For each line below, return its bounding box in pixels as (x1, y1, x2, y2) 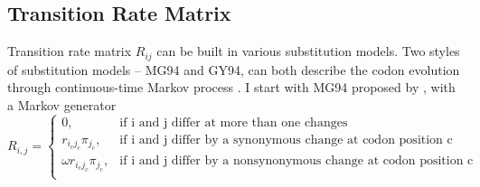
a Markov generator (7, 95, 117, 114)
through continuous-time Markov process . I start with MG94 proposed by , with (7, 78, 456, 97)
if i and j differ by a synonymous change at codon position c (119, 133, 453, 146)
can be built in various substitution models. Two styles (156, 42, 460, 61)
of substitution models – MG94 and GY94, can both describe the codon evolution (7, 60, 460, 79)
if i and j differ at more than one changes (119, 116, 348, 129)
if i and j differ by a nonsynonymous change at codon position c (119, 154, 474, 168)
